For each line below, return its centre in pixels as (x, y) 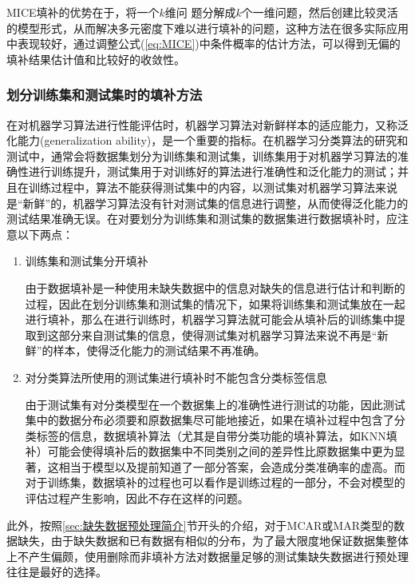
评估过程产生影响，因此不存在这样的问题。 (137, 498)
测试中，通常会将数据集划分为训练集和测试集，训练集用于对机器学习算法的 (202, 155)
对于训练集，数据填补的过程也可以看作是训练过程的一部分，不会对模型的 (215, 482)
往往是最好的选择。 (57, 572)
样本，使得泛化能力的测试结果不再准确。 (159, 350)
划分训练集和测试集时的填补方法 (105, 95)
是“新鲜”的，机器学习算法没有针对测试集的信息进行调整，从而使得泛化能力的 (207, 203)
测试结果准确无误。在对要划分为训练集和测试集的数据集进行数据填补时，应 (202, 219)
